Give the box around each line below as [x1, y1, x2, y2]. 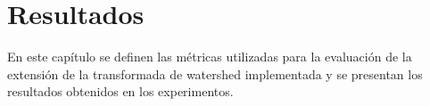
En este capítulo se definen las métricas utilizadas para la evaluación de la [7, 47, 412, 66]
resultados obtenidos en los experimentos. [7, 82, 234, 101]
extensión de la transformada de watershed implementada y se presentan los [7, 64, 423, 83]
